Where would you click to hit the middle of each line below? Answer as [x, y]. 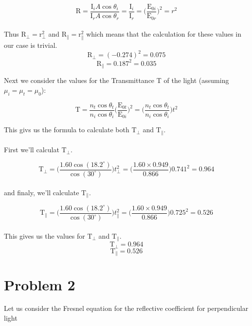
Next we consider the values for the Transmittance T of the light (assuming [117, 80]
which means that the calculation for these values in [164, 34]
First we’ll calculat [32, 150]
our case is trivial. [31, 45]
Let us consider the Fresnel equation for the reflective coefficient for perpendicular [126, 308]
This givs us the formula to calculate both [67, 130]
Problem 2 [40, 285]
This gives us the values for [45, 235]
